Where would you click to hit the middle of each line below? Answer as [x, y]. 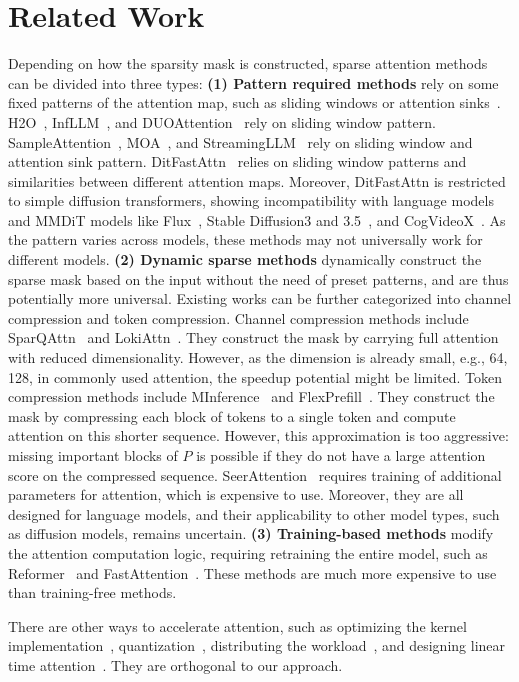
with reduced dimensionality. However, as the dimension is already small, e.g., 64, [258, 357]
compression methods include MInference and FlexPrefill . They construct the [251, 396]
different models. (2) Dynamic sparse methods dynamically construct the [245, 259]
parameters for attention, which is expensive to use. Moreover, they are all [236, 494]
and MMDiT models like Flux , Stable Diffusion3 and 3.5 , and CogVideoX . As [257, 219]
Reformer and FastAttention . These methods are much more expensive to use [252, 572]
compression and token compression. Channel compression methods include [238, 317]
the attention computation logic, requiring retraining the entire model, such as [248, 552]
